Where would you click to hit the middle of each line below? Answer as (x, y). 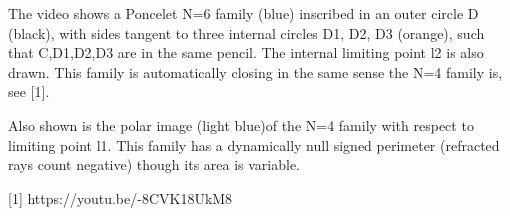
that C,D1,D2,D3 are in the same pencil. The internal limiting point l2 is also (246, 52)
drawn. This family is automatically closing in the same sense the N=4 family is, (255, 71)
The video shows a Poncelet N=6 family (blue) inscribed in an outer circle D (243, 13)
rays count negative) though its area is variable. (154, 164)
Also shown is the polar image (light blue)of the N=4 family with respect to (241, 124)
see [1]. (29, 91)
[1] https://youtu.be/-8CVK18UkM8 (120, 197)
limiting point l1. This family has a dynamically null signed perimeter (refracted (254, 144)
